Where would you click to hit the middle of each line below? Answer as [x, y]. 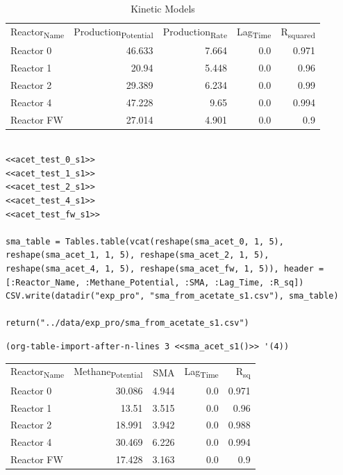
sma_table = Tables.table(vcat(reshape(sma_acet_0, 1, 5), [145, 241]
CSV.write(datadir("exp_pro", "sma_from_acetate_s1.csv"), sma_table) [172, 296]
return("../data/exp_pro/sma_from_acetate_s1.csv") [127, 323]
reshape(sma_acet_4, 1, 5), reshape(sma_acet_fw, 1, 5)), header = [165, 269]
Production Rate [195, 32]
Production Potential [114, 32]
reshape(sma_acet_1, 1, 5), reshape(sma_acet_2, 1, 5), [137, 255]
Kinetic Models [163, 8]
